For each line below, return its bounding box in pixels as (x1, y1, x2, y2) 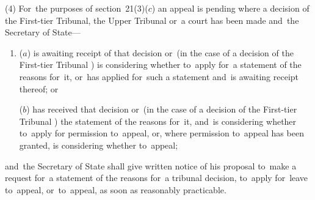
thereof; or (19, 82, 59, 95)
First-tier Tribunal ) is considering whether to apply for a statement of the (19, 58, 302, 71)
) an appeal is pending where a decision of (151, 2, 310, 14)
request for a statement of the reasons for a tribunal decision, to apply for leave (5, 171, 308, 184)
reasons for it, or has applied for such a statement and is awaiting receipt (19, 70, 299, 83)
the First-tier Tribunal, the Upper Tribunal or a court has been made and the (5, 13, 299, 26)
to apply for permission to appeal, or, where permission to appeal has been (19, 127, 304, 139)
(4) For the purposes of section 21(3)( (5, 2, 148, 14)
